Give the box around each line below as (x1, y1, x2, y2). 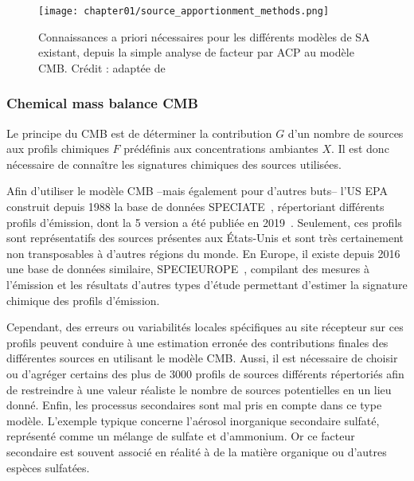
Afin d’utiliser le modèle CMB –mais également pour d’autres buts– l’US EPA (6, 182, 388, 199)
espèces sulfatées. (6, 459, 90, 475)
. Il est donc (331, 140, 389, 157)
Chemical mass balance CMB (6, 93, 198, 113)
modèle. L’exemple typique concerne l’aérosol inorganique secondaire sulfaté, (6, 412, 380, 428)
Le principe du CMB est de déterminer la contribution (6, 124, 272, 141)
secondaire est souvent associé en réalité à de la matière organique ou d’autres (6, 443, 387, 459)
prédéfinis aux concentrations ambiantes (123, 140, 318, 157)
